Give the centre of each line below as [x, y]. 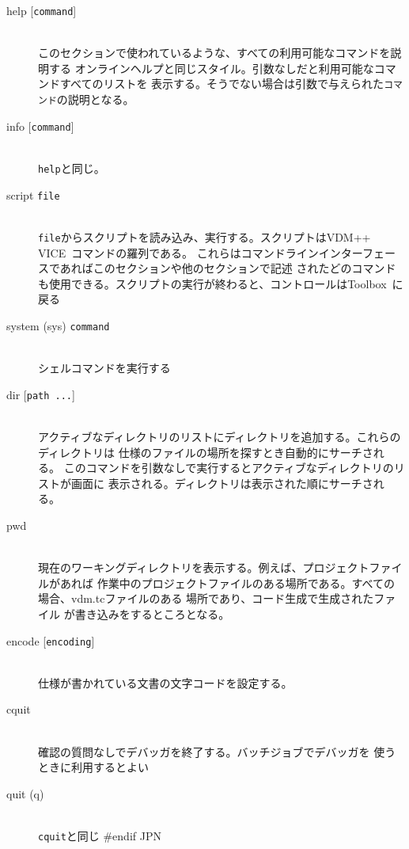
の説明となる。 [95, 99]
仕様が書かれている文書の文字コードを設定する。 [165, 682]
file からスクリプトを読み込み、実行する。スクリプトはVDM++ [204, 236]
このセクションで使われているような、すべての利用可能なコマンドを [214, 53]
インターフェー [357, 252]
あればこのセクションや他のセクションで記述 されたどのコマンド [228, 268]
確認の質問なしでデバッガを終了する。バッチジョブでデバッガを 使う [217, 751]
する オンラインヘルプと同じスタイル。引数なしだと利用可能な [211, 68]
